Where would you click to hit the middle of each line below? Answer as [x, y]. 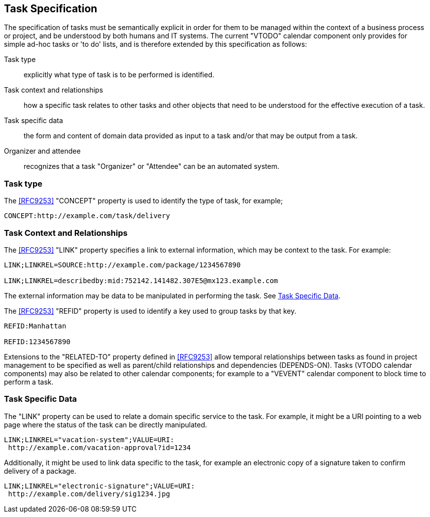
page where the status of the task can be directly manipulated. [106, 424]
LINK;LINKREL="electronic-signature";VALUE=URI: [99, 486]
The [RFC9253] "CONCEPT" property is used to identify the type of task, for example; [144, 201]
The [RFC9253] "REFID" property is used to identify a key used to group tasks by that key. [150, 311]
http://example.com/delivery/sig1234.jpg [89, 494]
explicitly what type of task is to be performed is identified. [119, 75]
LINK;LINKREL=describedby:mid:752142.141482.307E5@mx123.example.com [141, 280]
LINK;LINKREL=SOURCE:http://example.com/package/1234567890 [122, 265]
